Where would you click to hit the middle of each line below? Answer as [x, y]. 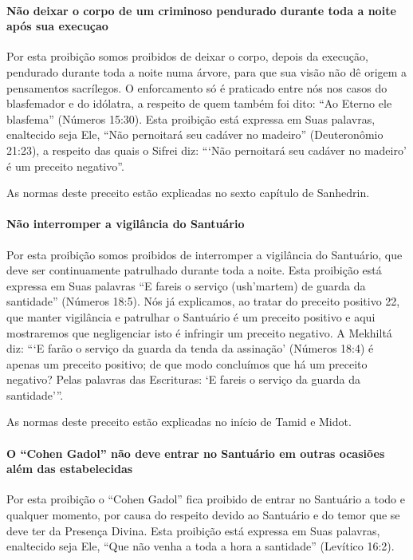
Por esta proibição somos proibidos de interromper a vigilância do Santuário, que [205, 254]
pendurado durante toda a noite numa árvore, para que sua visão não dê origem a [207, 71]
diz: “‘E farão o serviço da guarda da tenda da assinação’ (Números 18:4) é [190, 348]
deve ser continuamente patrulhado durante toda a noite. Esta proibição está [194, 270]
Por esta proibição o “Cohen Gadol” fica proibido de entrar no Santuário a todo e [206, 499]
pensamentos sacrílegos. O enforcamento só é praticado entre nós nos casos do [197, 87]
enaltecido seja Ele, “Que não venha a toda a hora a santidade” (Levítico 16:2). [201, 546]
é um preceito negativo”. [65, 166]
